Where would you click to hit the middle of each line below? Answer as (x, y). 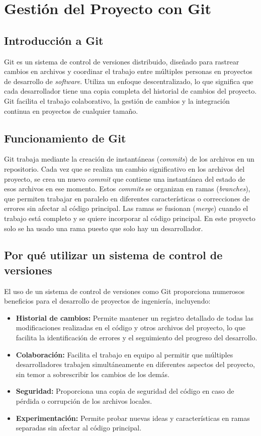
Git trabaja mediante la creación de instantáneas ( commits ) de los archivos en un (129, 159)
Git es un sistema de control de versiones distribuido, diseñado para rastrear (122, 61)
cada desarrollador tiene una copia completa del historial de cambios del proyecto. (130, 91)
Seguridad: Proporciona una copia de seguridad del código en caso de (125, 391)
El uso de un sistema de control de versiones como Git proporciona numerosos (124, 291)
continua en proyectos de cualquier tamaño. (71, 111)
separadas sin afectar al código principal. (79, 428)
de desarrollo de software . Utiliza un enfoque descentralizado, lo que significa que (129, 81)
